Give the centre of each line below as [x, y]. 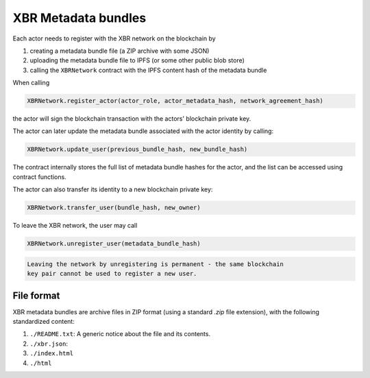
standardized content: [44, 322]
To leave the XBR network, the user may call [75, 226]
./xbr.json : [49, 344]
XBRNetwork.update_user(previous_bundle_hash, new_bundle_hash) [137, 150]
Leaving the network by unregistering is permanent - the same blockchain [156, 264]
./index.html [52, 354]
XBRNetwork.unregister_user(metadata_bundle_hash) [114, 244]
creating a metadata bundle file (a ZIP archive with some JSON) [120, 51]
